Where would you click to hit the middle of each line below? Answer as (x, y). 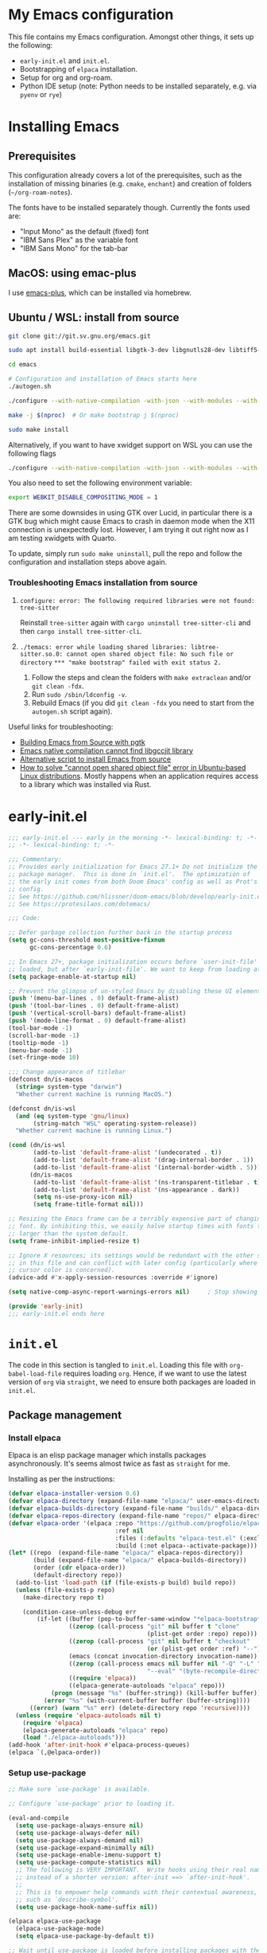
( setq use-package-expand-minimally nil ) (85, 1848)
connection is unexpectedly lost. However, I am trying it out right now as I (128, 530)
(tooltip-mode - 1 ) (39, 1043)
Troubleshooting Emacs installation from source (103, 583)
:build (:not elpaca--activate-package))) (186, 1546)
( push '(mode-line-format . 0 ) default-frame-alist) (97, 1021)
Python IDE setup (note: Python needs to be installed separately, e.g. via (138, 86)
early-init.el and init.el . (64, 61)
